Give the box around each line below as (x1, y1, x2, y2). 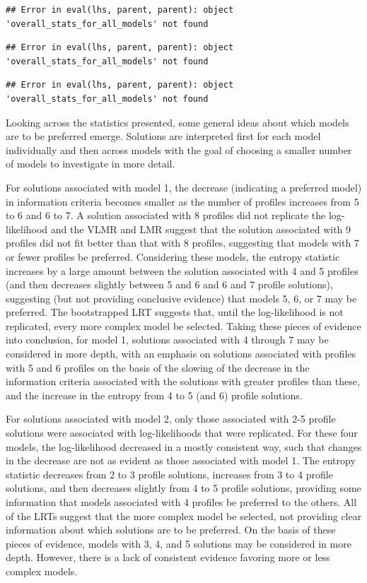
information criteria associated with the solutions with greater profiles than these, (6, 374, 360, 389)
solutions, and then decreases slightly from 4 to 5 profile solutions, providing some (6, 481, 361, 495)
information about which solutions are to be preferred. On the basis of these (6, 522, 336, 537)
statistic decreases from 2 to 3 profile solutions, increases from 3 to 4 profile (6, 466, 333, 481)
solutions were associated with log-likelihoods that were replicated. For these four (6, 425, 358, 440)
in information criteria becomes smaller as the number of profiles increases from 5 (6, 194, 359, 208)
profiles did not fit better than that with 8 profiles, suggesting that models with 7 (6, 235, 359, 250)
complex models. (6, 563, 78, 578)
